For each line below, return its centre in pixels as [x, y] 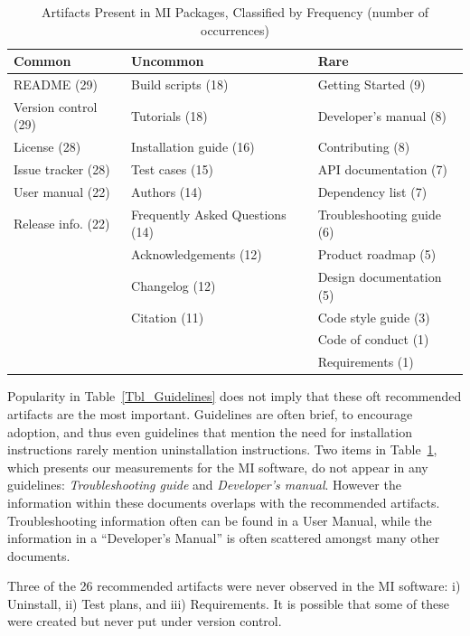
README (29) [56, 84]
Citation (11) [168, 317]
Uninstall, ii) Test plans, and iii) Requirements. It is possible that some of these [228, 603]
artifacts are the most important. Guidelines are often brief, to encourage [210, 413]
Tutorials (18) [169, 115]
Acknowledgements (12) [197, 254]
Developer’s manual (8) [382, 115]
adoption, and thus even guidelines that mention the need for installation [210, 431]
